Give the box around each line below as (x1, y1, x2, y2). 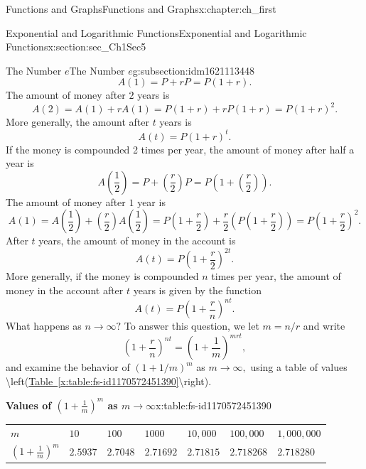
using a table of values (250, 360, 348, 374)
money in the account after (6, 283, 124, 298)
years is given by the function (133, 283, 262, 298)
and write (303, 318, 345, 333)
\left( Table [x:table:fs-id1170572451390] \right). (6, 373, 212, 388)
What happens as (6, 318, 82, 333)
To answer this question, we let (124, 318, 259, 333)
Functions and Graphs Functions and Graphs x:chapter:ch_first (6, 1, 276, 16)
